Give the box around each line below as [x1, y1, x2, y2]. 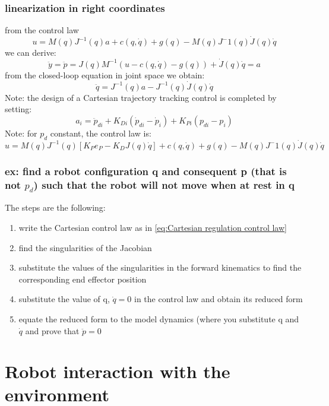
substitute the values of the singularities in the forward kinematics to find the [18, 261, 302, 274]
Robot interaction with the [5, 359, 230, 383]
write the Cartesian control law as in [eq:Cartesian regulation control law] [18, 221, 287, 233]
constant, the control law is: [50, 126, 151, 139]
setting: [5, 103, 32, 115]
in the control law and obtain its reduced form [134, 293, 303, 305]
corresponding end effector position [18, 272, 147, 285]
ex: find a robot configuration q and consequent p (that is [5, 163, 287, 178]
